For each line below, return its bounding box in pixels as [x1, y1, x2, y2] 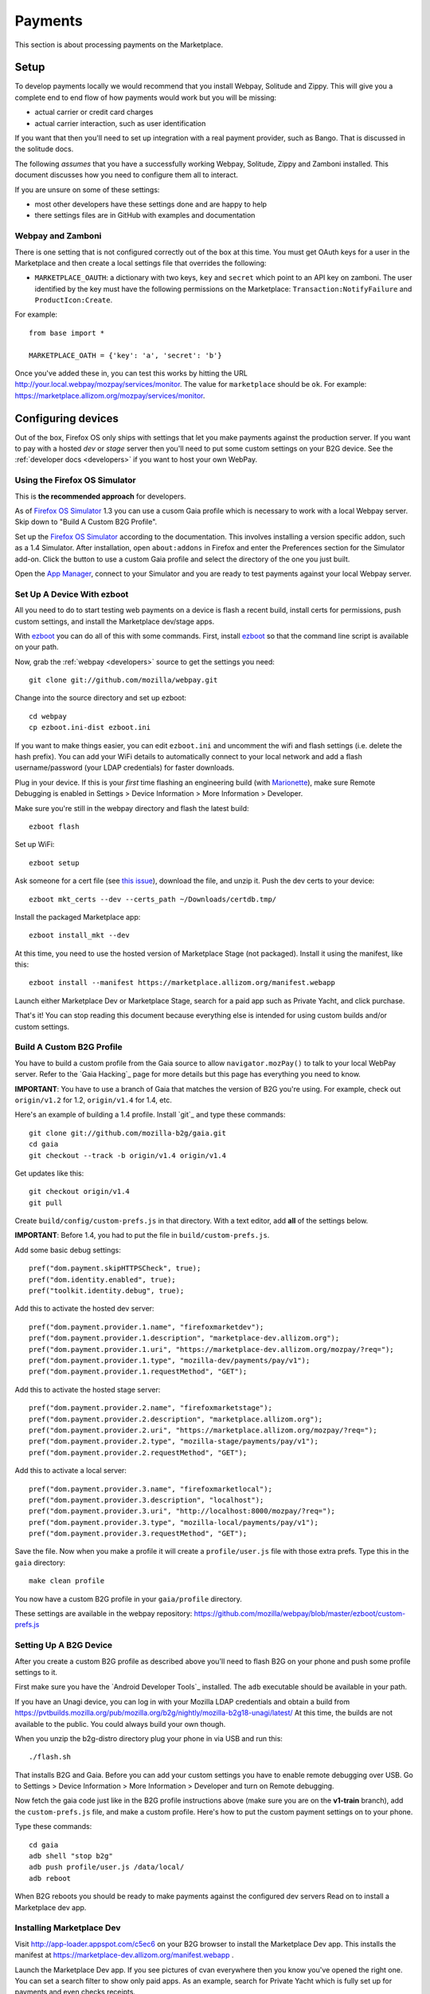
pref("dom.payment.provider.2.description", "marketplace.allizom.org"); [29, 1414, 323, 1424]
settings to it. [14, 1667, 58, 1677]
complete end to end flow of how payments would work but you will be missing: [14, 93, 277, 102]
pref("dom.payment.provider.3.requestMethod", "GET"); [29, 1529, 248, 1539]
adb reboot [29, 1874, 72, 1882]
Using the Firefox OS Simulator [14, 475, 136, 486]
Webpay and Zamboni [14, 231, 102, 242]
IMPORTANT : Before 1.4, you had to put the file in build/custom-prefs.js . [14, 1231, 270, 1240]
